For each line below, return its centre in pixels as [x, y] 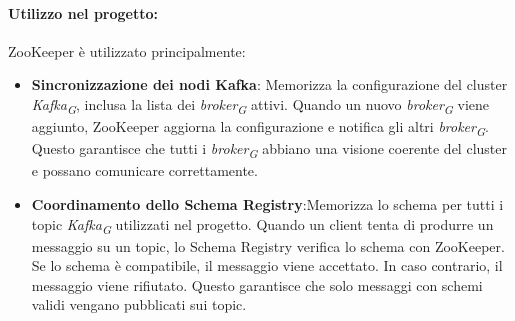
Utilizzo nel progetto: [83, 12]
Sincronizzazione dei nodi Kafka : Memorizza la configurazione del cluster [269, 84]
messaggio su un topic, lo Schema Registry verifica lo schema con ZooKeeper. [268, 245]
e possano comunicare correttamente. [144, 170]
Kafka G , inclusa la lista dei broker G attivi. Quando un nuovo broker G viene [260, 105]
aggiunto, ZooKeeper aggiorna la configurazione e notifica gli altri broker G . [260, 127]
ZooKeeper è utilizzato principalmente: [127, 50]
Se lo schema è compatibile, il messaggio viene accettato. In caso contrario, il [267, 265]
